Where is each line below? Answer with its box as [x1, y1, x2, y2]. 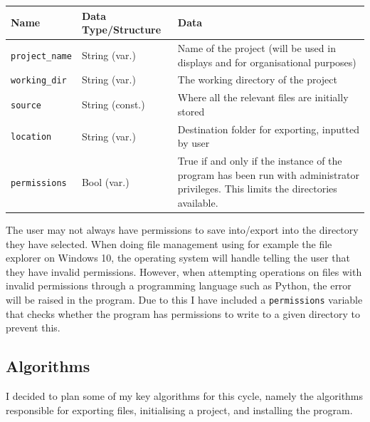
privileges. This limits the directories [177, 181, 337, 196]
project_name [11, 51, 72, 61]
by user [177, 135, 210, 150]
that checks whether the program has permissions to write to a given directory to [6, 306, 361, 321]
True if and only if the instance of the [177, 153, 342, 168]
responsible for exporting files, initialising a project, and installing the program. [6, 402, 353, 417]
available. [177, 195, 218, 210]
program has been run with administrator [177, 167, 359, 182]
